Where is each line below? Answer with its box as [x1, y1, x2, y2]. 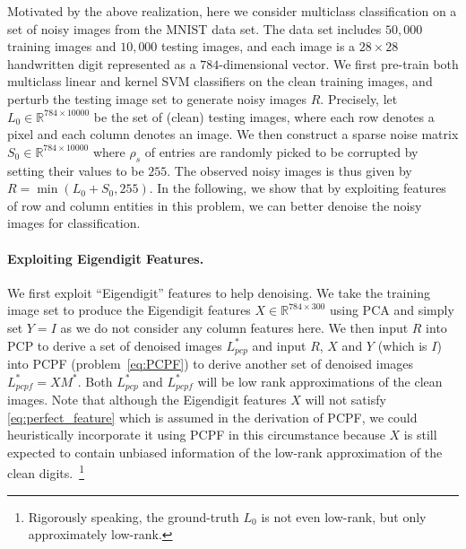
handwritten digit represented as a [7, 54, 196, 73]
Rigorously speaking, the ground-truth [28, 507, 239, 526]
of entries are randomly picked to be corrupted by [144, 142, 419, 161]
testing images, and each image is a [161, 37, 356, 56]
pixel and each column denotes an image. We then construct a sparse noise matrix [7, 125, 459, 144]
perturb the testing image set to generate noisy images [7, 89, 307, 108]
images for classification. [7, 213, 141, 232]
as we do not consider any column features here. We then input [60, 318, 409, 336]
